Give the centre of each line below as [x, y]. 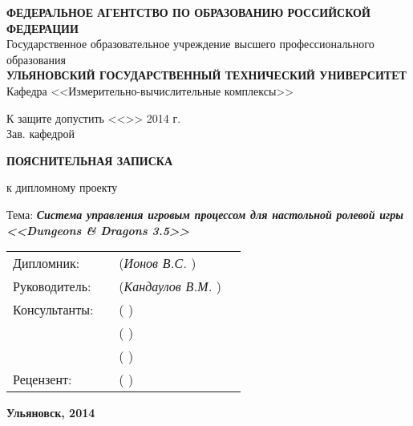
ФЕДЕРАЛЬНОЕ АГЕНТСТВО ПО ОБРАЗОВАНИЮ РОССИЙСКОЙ [188, 12]
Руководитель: [52, 286]
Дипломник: [47, 263]
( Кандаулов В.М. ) [170, 286]
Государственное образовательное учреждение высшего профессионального [190, 44]
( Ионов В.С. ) [158, 263]
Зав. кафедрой [40, 134]
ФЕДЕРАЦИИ [43, 28]
